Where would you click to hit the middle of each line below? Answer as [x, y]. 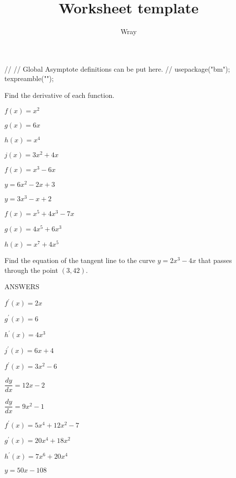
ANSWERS [22, 286]
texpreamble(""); [29, 78]
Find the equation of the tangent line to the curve [80, 260]
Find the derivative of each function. [60, 95]
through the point [31, 270]
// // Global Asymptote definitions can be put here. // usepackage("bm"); [117, 68]
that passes [215, 260]
